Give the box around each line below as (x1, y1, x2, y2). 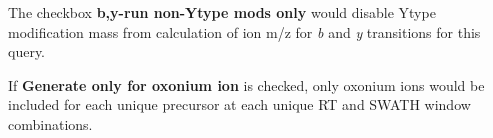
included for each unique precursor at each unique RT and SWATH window (8, 94, 471, 115)
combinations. (8, 113, 93, 134)
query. (8, 41, 46, 62)
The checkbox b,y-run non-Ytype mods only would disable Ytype (8, 2, 436, 22)
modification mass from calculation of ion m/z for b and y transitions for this (8, 21, 481, 42)
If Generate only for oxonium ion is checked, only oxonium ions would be (8, 74, 485, 95)
